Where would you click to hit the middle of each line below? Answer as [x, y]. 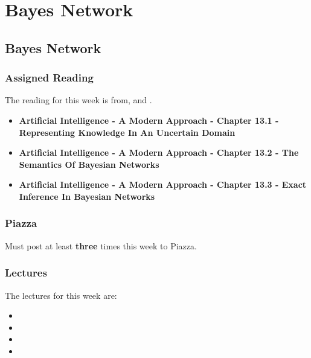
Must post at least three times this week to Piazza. [101, 245]
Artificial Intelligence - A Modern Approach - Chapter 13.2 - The [159, 152]
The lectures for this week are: [61, 295]
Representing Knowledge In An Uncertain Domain [127, 132]
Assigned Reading [49, 78]
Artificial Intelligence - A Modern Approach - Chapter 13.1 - [149, 120]
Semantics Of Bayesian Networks [89, 164]
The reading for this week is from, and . [79, 100]
